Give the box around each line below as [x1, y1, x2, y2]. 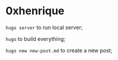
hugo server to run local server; [5, 24, 83, 31]
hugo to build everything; [5, 35, 66, 42]
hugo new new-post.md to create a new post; [5, 46, 113, 54]
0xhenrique [5, 4, 65, 18]
